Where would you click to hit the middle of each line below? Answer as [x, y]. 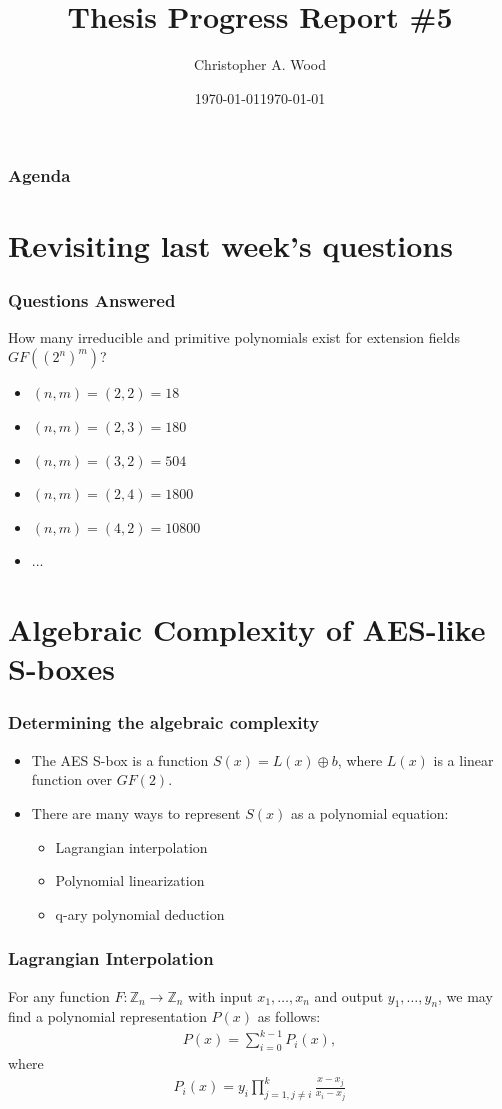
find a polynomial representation [107, 1016]
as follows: [289, 1016]
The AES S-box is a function [120, 759]
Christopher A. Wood [260, 64]
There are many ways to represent [136, 812]
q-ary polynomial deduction [140, 913]
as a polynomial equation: [369, 812]
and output [349, 995]
